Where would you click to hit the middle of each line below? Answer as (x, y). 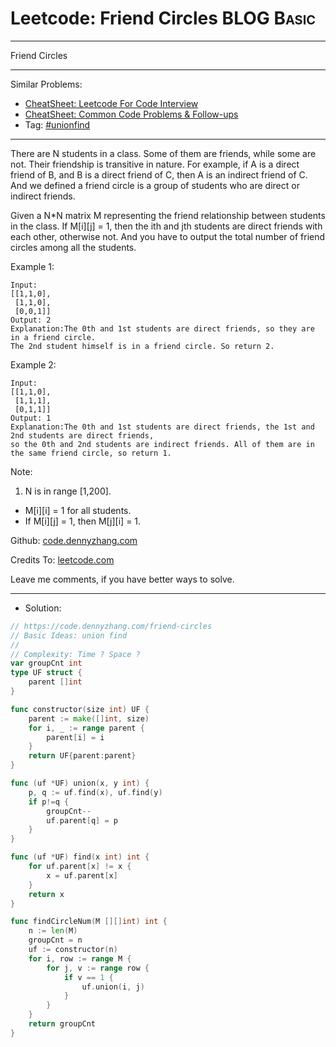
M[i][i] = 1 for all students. (78, 510)
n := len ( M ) (53, 931)
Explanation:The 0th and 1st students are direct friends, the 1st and (162, 427)
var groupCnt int (46, 663)
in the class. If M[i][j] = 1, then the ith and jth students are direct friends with (166, 226)
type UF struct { (46, 673)
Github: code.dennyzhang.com (74, 540)
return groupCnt (62, 1024)
